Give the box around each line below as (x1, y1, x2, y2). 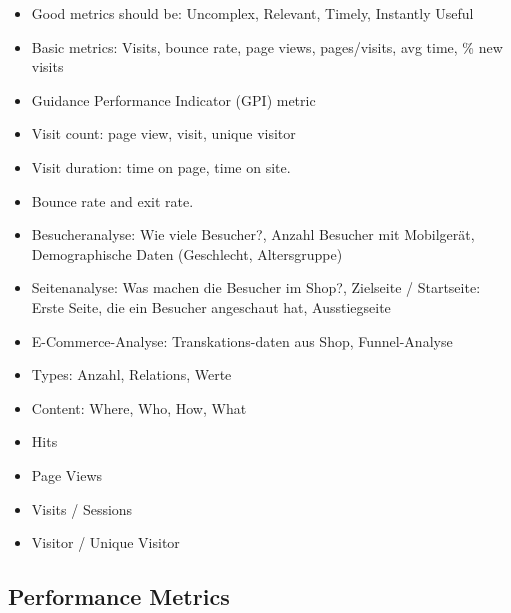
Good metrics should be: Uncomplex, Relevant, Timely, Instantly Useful (31, 3, 474, 23)
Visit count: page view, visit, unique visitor (31, 123, 296, 144)
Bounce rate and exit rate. (31, 190, 194, 211)
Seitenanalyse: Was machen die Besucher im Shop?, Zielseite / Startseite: (31, 277, 481, 298)
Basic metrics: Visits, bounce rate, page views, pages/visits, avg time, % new (31, 36, 503, 57)
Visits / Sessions (31, 498, 133, 519)
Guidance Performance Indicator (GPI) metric (31, 89, 316, 110)
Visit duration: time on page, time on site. (31, 156, 291, 177)
